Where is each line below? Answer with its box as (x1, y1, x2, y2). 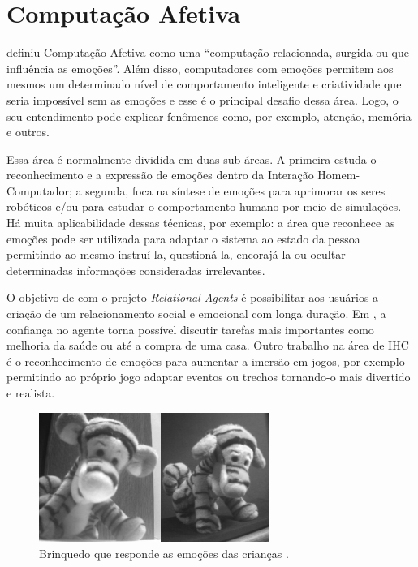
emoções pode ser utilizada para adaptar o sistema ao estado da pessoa (6, 230, 360, 247)
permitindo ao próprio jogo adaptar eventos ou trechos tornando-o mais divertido (6, 368, 411, 385)
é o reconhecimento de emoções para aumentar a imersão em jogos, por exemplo (6, 352, 405, 369)
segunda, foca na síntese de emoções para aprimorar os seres (85, 182, 386, 199)
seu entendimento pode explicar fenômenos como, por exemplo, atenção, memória (6, 107, 412, 124)
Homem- (317, 166, 360, 183)
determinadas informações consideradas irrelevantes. (6, 261, 265, 278)
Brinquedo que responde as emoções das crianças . (39, 545, 289, 562)
